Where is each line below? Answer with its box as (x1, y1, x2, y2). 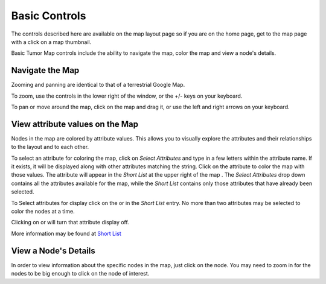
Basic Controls (11, 9, 86, 22)
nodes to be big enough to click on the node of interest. (11, 270, 150, 277)
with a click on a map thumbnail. (11, 38, 92, 45)
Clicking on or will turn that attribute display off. (11, 219, 129, 226)
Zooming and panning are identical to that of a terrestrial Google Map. (11, 81, 185, 89)
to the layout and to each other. (11, 144, 89, 151)
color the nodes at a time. (11, 208, 75, 215)
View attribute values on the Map (11, 119, 139, 129)
